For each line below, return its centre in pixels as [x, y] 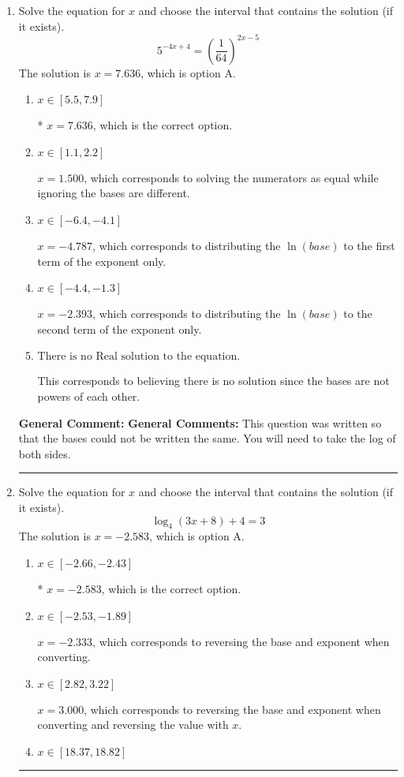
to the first [369, 246]
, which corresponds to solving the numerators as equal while [231, 177]
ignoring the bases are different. [114, 193]
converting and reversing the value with [133, 725]
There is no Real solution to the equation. [139, 357]
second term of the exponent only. [120, 329]
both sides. [45, 453]
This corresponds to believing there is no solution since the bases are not [213, 381]
